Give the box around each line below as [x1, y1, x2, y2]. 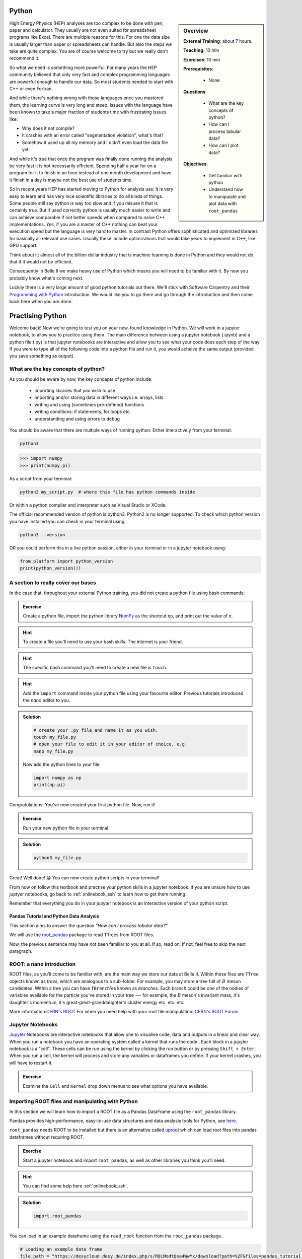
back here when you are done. [9, 298, 73, 304]
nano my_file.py [33, 748, 74, 754]
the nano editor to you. [23, 697, 70, 704]
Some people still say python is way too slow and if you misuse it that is [9, 200, 158, 206]
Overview [183, 27, 208, 34]
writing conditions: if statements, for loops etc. [34, 408, 131, 415]
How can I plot [208, 143, 239, 149]
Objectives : [183, 161, 208, 167]
